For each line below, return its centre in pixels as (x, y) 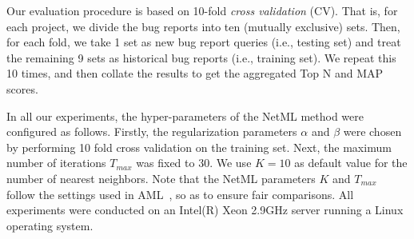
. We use (231, 163)
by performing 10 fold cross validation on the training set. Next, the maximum (199, 147)
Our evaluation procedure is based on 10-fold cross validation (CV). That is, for (202, 10)
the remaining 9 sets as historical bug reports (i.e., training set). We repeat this (201, 57)
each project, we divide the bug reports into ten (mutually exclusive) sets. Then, (203, 26)
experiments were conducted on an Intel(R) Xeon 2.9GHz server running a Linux (205, 210)
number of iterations (56, 163)
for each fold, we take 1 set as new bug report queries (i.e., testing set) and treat (204, 42)
